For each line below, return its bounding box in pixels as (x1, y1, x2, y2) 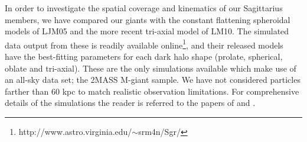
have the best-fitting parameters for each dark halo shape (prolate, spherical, (5, 50, 283, 63)
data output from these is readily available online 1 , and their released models (5, 37, 283, 51)
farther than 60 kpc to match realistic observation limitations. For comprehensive (5, 85, 299, 97)
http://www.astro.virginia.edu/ (18, 125, 132, 137)
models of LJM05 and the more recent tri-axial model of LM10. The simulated (5, 25, 289, 37)
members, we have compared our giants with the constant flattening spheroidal (5, 13, 290, 25)
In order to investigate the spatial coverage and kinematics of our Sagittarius (5, 2, 283, 14)
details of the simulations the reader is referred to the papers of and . (5, 96, 256, 109)
